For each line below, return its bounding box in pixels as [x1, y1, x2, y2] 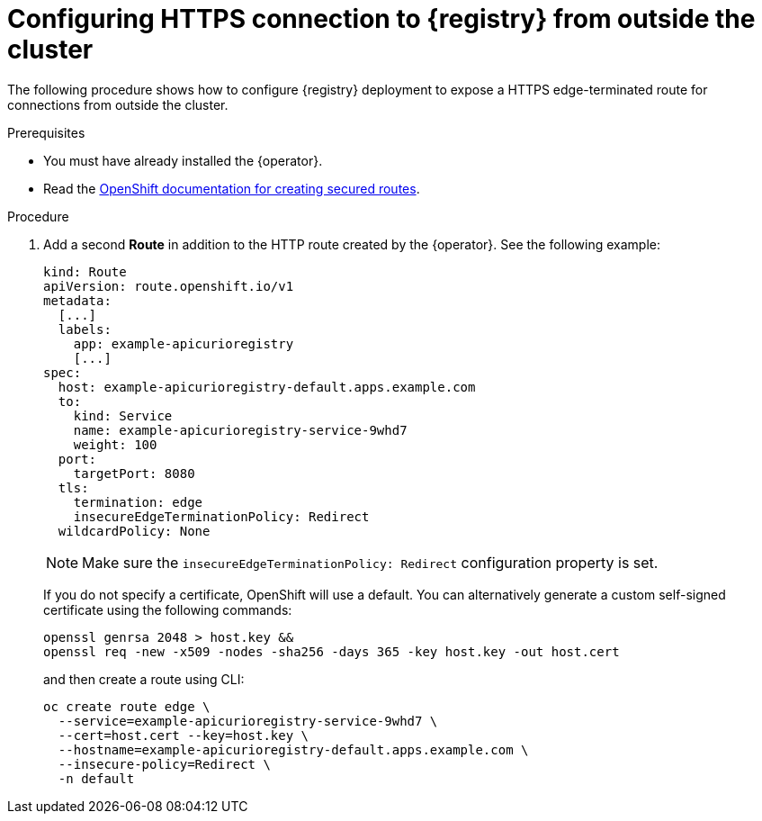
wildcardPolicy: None [58, 523, 211, 538]
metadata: [43, 293, 112, 308]
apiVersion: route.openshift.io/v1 [43, 278, 294, 293]
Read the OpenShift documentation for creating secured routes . [43, 180, 420, 196]
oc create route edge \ [43, 699, 211, 714]
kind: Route [43, 264, 127, 279]
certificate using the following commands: [43, 601, 292, 618]
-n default [58, 771, 135, 786]
